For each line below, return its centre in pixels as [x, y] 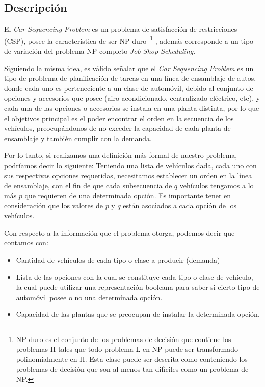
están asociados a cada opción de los [180, 205]
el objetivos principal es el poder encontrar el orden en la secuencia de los [119, 118]
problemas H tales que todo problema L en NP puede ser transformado [127, 349]
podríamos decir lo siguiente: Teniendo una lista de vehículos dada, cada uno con [130, 165]
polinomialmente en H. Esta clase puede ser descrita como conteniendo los [132, 359]
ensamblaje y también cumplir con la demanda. [78, 138]
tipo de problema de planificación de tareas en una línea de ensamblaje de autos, [130, 78]
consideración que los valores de [54, 205]
